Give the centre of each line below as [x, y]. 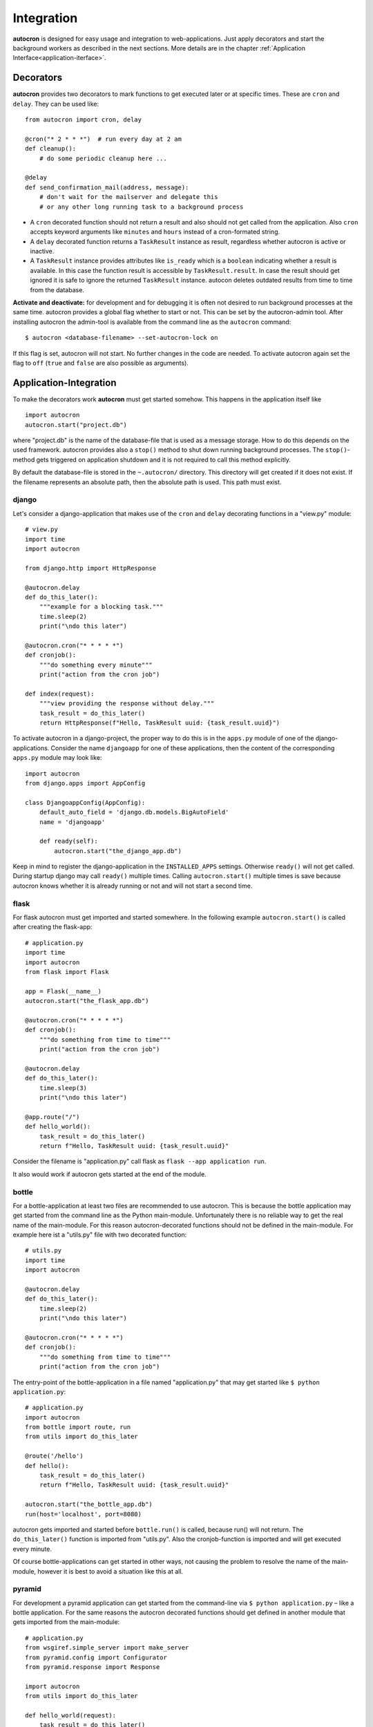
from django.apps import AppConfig [85, 783]
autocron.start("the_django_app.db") [118, 851]
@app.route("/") [52, 1117]
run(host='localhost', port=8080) [83, 1514]
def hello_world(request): [71, 1716]
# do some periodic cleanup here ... [103, 158]
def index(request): [60, 694]
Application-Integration [65, 382]
